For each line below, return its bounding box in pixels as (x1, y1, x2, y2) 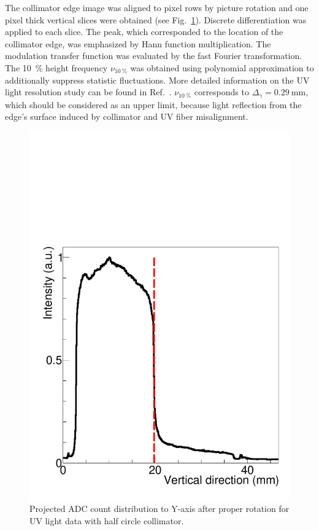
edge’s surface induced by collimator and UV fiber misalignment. (5, 110, 248, 123)
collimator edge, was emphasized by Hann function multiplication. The (5, 37, 271, 50)
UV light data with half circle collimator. (29, 514, 184, 527)
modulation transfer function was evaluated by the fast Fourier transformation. (5, 49, 302, 62)
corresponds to (194, 85, 249, 98)
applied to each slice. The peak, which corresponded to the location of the (5, 25, 283, 38)
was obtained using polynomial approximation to (130, 61, 314, 74)
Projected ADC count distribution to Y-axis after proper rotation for (29, 502, 290, 515)
